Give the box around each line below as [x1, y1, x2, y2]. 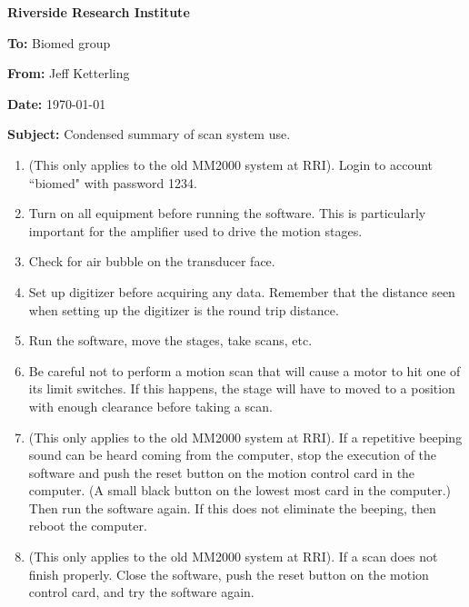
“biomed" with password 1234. [28, 173, 197, 192]
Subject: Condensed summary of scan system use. [7, 124, 291, 144]
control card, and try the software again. [28, 582, 254, 602]
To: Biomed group [7, 33, 111, 52]
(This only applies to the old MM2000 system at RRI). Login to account [28, 154, 434, 174]
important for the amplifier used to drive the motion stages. [28, 221, 363, 240]
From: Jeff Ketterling [7, 64, 130, 83]
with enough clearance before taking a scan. [28, 396, 273, 415]
